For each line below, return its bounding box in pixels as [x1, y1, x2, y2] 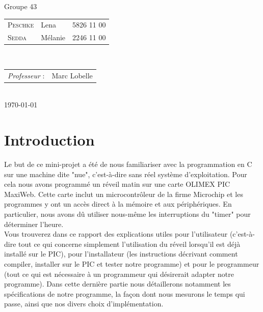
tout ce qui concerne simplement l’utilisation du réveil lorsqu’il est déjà [18, 238, 241, 249]
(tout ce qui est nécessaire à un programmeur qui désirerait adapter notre [4, 268, 234, 279]
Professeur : [8, 70, 45, 80]
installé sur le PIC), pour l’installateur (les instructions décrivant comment [4, 248, 238, 259]
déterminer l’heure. [4, 218, 64, 229]
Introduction [4, 129, 95, 150]
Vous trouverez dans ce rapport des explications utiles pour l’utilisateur [4, 229, 228, 239]
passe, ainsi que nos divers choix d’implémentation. [4, 298, 164, 309]
